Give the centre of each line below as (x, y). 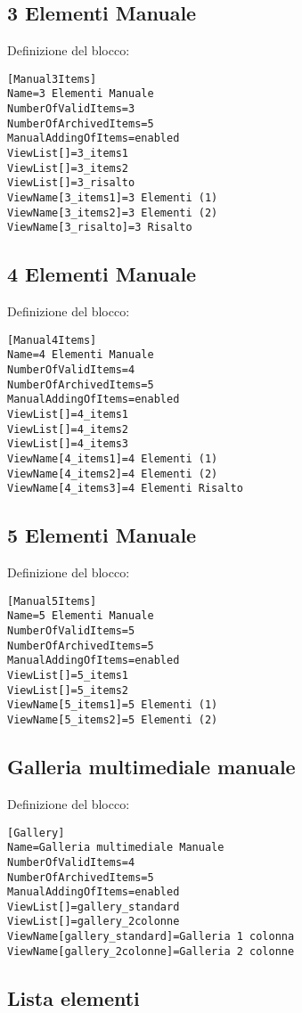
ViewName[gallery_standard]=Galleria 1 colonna (151, 937)
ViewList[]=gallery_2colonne (94, 922)
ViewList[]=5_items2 (68, 690)
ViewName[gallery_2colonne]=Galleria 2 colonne (151, 951)
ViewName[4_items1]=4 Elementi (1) (113, 459)
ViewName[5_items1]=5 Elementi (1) (113, 705)
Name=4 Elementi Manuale (81, 355)
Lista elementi (73, 997)
